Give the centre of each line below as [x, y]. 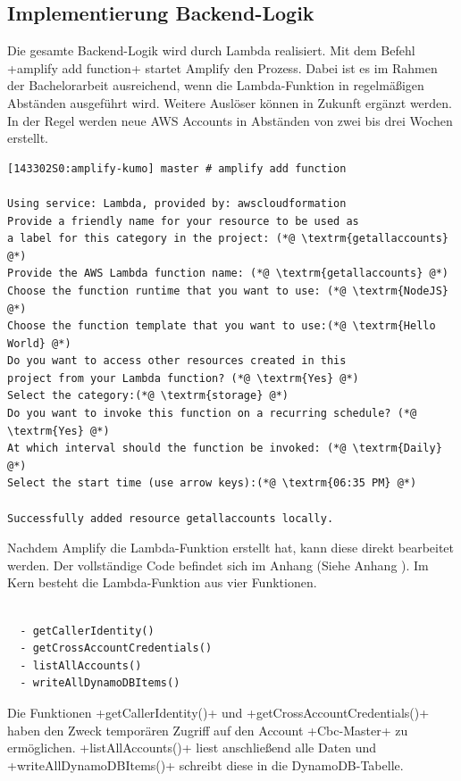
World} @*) [39, 343]
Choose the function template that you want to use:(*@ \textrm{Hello [222, 326]
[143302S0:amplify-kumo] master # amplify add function [177, 168]
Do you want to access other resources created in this [177, 361]
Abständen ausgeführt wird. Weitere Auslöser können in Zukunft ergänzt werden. [230, 102]
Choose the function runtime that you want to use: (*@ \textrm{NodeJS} [228, 291]
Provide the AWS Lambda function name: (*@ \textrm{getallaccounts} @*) [228, 274]
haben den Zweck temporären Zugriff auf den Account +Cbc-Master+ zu [208, 730]
